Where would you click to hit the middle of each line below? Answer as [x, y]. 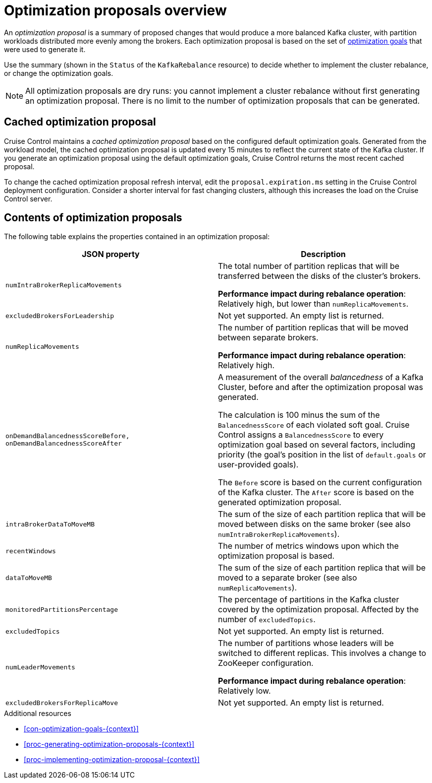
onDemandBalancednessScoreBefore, [68, 436]
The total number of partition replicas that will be [309, 266]
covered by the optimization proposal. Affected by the [319, 610]
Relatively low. [244, 691]
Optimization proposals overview [115, 10]
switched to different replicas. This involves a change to [322, 653]
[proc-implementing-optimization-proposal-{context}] [112, 760]
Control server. [28, 198]
